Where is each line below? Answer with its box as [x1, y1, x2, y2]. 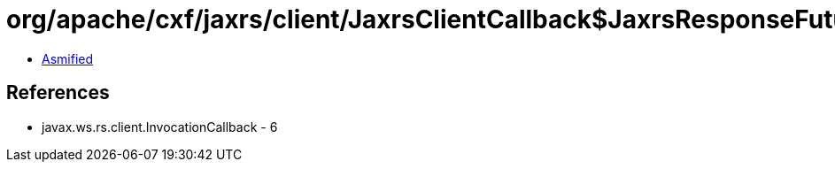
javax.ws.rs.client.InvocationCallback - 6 [42, 119, 278, 134]
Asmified [42, 50, 94, 66]
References [6, 81, 110, 104]
